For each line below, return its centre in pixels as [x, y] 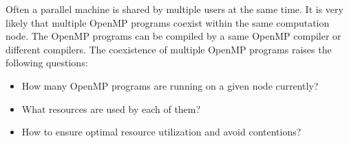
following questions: [47, 63]
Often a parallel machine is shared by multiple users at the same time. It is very [174, 9]
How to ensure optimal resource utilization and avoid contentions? [161, 132]
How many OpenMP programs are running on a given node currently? [170, 85]
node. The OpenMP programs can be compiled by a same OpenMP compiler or [173, 36]
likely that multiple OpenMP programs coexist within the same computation [168, 22]
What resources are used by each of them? [111, 108]
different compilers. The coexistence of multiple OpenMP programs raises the [169, 49]
